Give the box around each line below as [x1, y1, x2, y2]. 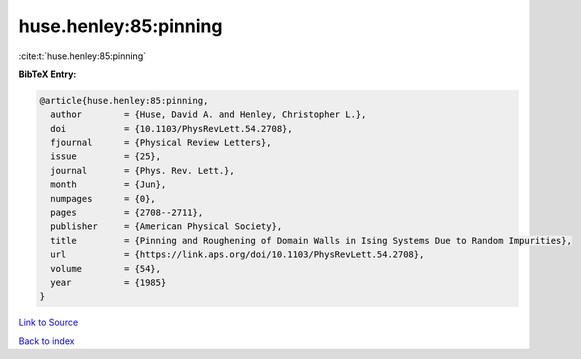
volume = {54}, [50, 263, 162, 274]
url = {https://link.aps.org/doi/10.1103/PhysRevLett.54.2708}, [50, 249, 425, 260]
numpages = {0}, [50, 193, 157, 204]
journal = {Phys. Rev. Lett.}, [50, 165, 235, 176]
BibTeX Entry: [18, 68, 77, 80]
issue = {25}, [50, 151, 162, 162]
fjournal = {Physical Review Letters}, [50, 137, 272, 149]
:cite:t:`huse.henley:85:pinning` [18, 50, 147, 62]
